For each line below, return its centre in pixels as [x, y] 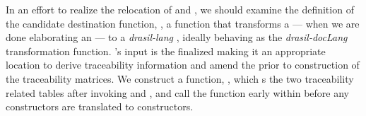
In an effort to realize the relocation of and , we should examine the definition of [180, 9]
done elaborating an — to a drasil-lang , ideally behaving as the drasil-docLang [177, 37]
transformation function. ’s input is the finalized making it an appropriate [166, 51]
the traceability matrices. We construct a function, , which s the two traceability [180, 78]
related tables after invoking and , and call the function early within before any [178, 92]
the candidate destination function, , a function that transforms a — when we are [183, 23]
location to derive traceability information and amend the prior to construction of [183, 65]
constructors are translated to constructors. [100, 106]
